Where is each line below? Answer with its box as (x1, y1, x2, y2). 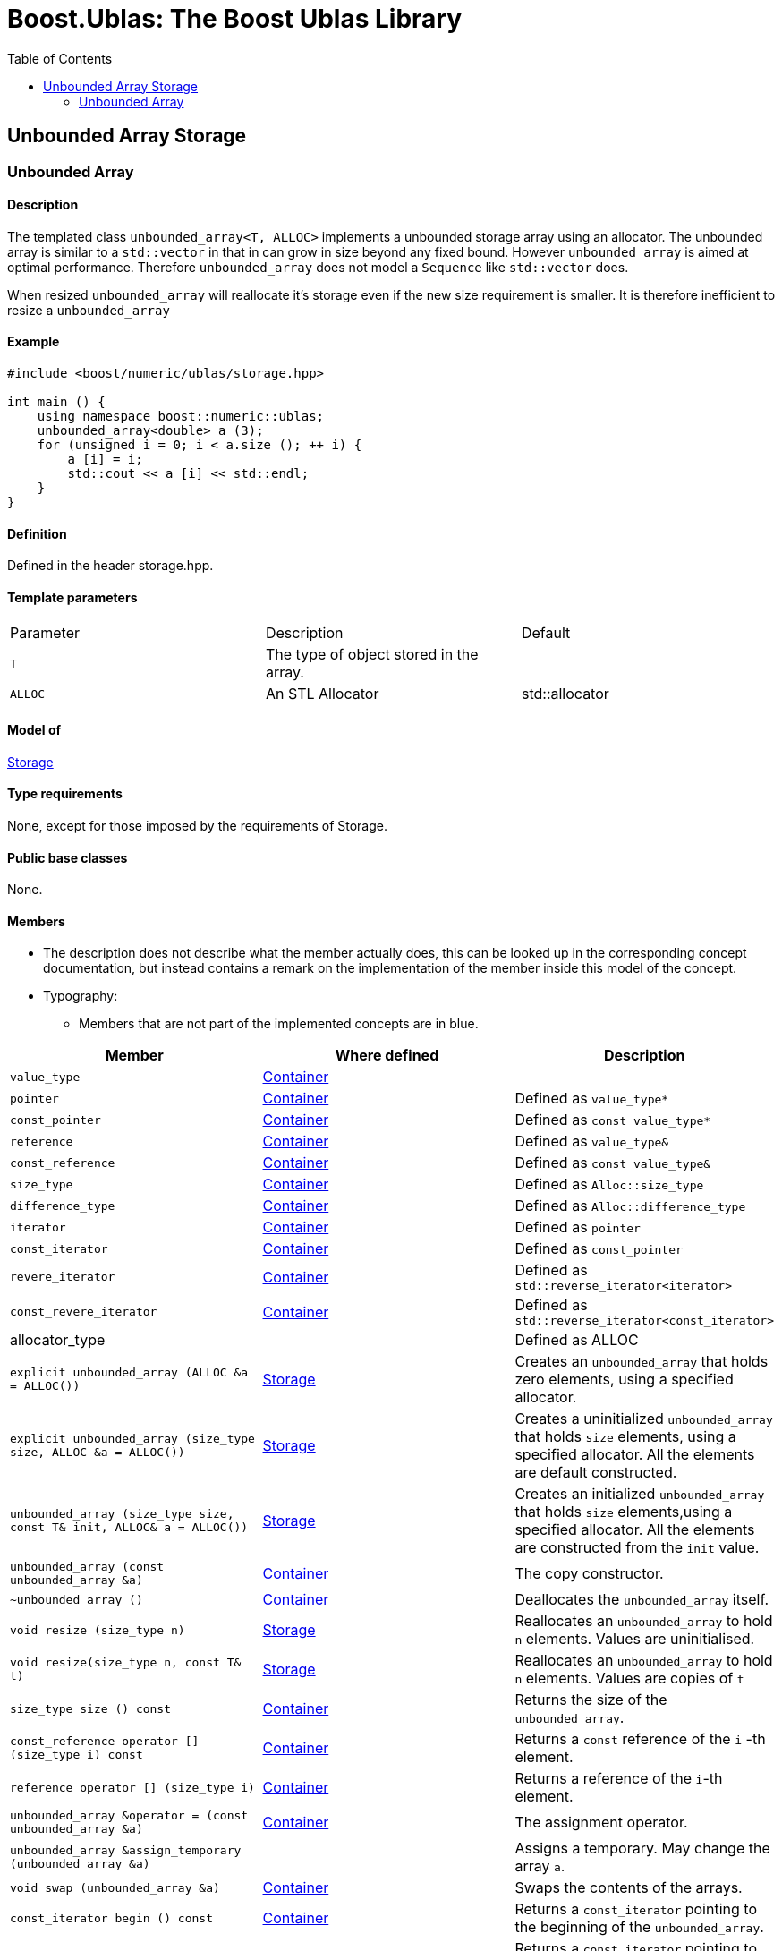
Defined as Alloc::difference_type (514, 1197, 746, 1215)
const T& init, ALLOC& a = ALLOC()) (10, 1521, 249, 1535)
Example (7, 334, 60, 350)
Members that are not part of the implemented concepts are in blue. (79, 1016, 479, 1032)
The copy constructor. (514, 1564, 664, 1583)
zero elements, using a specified (514, 1370, 734, 1389)
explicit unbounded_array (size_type (10, 1432, 255, 1446)
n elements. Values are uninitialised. (514, 1630, 755, 1649)
